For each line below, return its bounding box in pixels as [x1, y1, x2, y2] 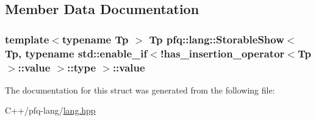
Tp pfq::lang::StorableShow [149, 31, 284, 46]
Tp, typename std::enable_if [5, 45, 148, 61]
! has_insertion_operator [160, 45, 285, 61]
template [5, 31, 49, 46]
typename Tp [62, 31, 129, 46]
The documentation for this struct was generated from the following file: [5, 83, 275, 96]
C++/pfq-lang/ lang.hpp [5, 104, 96, 117]
